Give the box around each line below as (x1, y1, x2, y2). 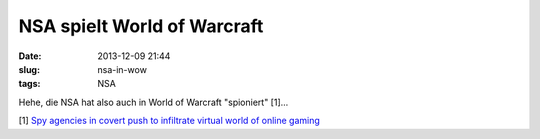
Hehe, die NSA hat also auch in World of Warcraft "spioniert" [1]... (18, 96, 289, 108)
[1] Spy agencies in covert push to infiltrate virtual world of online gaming (18, 115, 320, 127)
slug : (18, 63, 40, 75)
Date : (18, 50, 42, 62)
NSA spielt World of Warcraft (18, 15, 264, 37)
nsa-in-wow (97, 63, 147, 75)
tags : (18, 78, 41, 90)
